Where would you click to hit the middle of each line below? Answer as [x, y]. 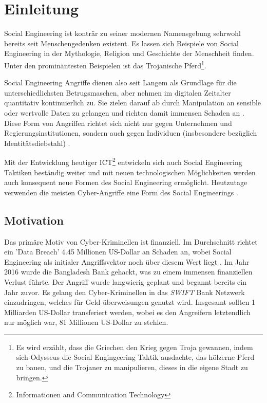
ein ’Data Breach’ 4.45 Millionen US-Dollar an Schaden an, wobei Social [118, 252]
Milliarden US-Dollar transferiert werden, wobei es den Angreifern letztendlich [127, 312]
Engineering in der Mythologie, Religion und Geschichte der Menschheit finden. [129, 53]
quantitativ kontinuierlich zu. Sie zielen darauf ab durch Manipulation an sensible [133, 103]
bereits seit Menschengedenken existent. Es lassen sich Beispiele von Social [121, 43]
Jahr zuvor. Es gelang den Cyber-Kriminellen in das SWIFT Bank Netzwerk [125, 292]
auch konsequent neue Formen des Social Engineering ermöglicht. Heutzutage [126, 182]
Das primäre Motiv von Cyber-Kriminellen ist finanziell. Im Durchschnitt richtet [131, 241]
